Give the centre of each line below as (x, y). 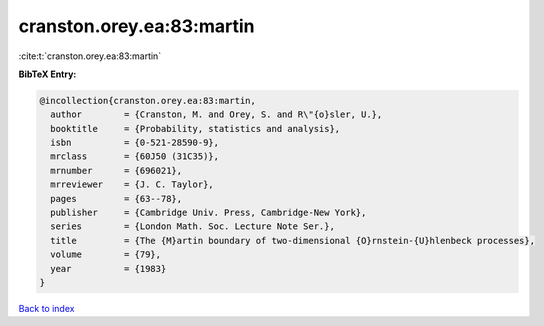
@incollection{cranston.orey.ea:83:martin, (148, 100)
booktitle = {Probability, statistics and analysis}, (195, 128)
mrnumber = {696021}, (116, 170)
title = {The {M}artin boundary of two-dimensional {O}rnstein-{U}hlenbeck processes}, (292, 240)
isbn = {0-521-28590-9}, (135, 143)
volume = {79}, (106, 254)
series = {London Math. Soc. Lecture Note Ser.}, (192, 226)
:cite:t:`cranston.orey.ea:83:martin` (90, 56)
